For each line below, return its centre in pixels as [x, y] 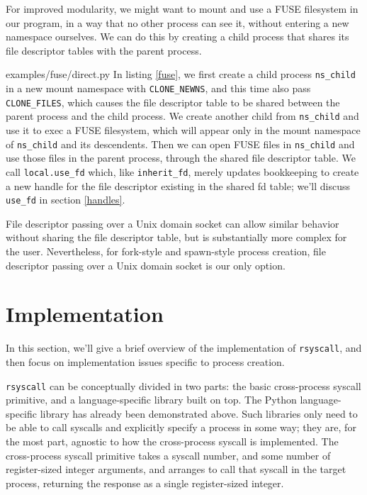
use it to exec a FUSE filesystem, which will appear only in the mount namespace [183, 130]
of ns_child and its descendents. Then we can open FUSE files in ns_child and [180, 144]
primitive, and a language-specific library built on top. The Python [151, 400]
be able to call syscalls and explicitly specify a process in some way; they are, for [181, 427]
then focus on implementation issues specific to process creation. [145, 361]
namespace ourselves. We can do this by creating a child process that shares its [177, 37]
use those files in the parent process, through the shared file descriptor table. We [181, 158]
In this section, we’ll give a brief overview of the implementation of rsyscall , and [184, 348]
